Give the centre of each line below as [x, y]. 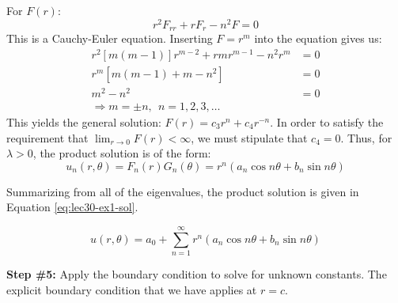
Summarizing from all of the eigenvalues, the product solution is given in [183, 191]
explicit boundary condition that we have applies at [132, 289]
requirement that [47, 137]
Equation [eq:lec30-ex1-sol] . [72, 207]
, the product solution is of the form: [122, 153]
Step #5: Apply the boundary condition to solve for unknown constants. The [197, 274]
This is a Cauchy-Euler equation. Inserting [110, 38]
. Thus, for [366, 137]
